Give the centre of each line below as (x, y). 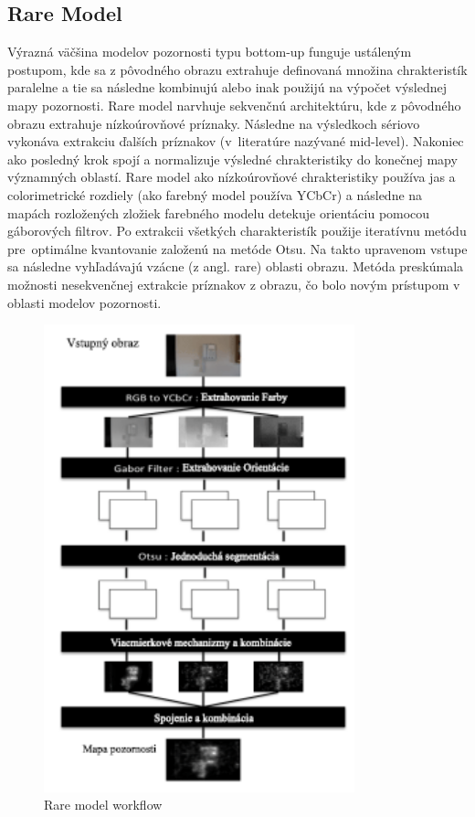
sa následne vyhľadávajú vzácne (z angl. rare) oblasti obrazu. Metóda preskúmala (236, 266)
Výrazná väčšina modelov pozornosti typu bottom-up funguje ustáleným (210, 52)
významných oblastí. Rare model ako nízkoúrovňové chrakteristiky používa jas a (232, 177)
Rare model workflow (103, 805)
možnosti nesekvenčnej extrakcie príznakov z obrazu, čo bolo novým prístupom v (234, 284)
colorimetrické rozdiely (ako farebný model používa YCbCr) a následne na (215, 194)
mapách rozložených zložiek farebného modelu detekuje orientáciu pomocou (219, 212)
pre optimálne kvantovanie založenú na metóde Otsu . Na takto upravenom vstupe (237, 248)
